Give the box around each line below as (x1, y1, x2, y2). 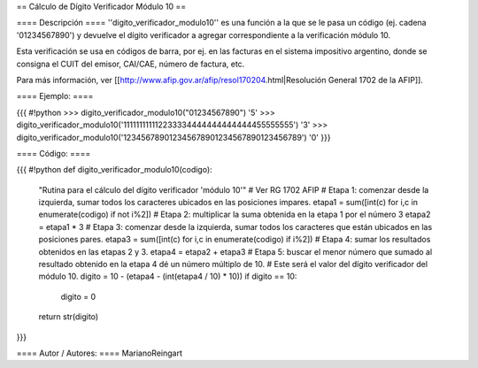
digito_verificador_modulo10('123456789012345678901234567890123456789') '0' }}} (16, 132, 331, 142)
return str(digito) (38, 311, 99, 322)
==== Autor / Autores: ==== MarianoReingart (16, 348, 183, 358)
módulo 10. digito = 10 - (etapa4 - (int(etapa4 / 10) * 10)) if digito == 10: (38, 271, 297, 282)
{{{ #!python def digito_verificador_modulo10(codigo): (16, 165, 212, 175)
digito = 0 (60, 291, 96, 302)
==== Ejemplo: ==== (16, 91, 94, 102)
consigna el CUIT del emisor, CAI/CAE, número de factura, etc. (16, 58, 245, 69)
